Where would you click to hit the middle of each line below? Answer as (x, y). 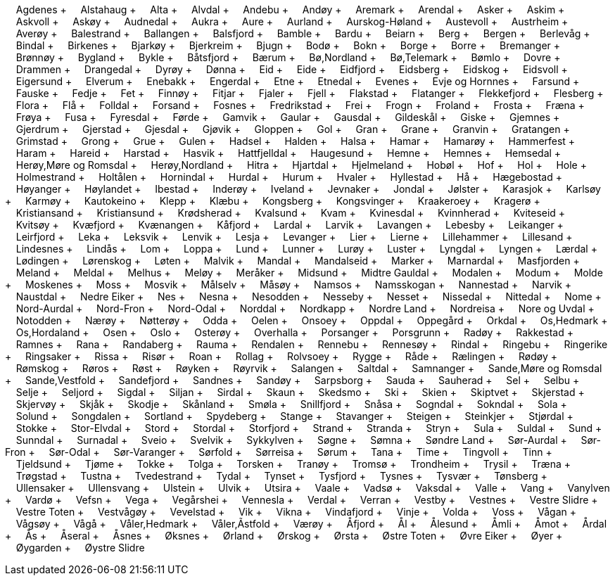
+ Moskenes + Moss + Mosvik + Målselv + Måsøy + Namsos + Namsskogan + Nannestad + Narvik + (289, 285)
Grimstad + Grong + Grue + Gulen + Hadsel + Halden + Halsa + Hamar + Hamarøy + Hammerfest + (296, 141)
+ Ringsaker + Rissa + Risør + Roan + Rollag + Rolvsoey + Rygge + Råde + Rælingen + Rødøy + (281, 356)
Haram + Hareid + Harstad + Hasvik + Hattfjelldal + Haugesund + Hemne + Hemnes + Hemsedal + (289, 153)
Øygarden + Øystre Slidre (80, 548)
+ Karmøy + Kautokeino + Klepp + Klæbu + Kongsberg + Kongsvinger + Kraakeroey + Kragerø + (273, 201)
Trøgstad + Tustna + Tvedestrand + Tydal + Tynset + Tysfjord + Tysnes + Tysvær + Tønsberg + (281, 476)
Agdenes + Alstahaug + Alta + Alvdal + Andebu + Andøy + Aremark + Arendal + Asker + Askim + (290, 9)
